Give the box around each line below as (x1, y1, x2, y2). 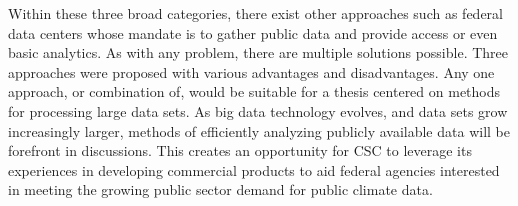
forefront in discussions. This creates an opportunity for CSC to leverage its (8, 140, 472, 161)
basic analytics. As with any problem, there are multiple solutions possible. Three (8, 42, 509, 63)
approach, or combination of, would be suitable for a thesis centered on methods (8, 81, 501, 102)
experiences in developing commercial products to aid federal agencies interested (8, 159, 500, 180)
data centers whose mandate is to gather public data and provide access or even (8, 22, 498, 43)
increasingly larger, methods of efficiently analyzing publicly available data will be (8, 120, 510, 141)
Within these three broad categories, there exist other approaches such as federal (8, 3, 503, 23)
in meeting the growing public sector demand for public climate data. (8, 179, 433, 200)
